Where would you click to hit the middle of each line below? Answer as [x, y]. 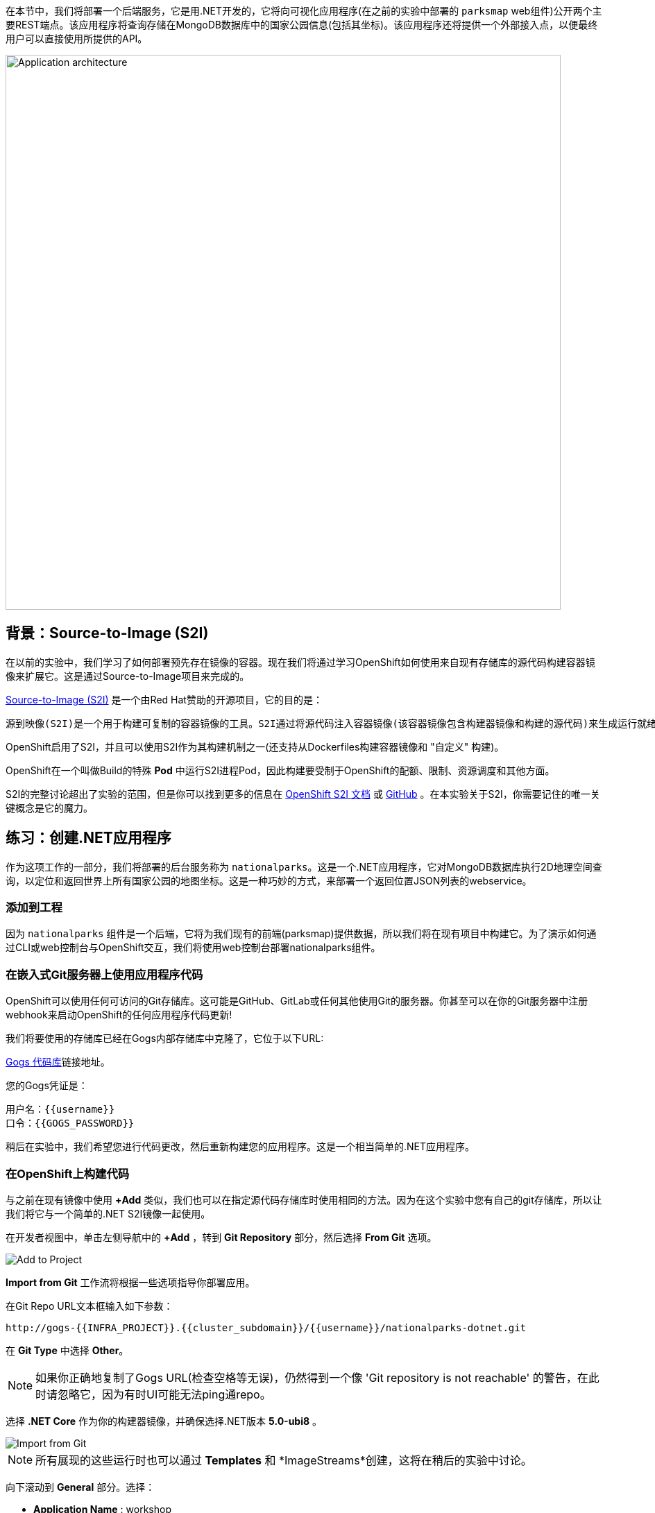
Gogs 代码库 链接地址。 [58, 1062]
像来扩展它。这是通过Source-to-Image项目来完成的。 [128, 676]
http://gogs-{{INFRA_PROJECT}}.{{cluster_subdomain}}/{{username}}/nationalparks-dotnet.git [266, 1327]
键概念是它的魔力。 [49, 807]
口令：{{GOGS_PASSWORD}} [70, 1123]
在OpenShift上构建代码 [68, 1173]
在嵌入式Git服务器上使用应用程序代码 [104, 974]
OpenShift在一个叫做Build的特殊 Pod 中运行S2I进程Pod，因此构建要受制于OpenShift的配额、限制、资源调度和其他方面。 [280, 770]
